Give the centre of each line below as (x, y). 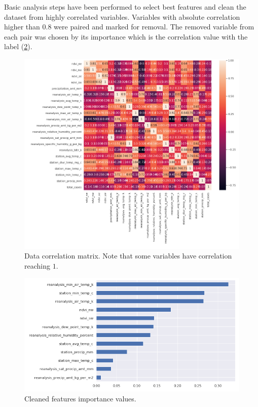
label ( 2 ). (18, 46)
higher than (22, 27)
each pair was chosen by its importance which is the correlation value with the (126, 36)
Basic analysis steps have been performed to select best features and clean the (125, 7)
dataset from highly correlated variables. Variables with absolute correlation (122, 16)
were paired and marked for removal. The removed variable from (154, 27)
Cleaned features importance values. (80, 398)
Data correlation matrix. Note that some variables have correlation (128, 256)
